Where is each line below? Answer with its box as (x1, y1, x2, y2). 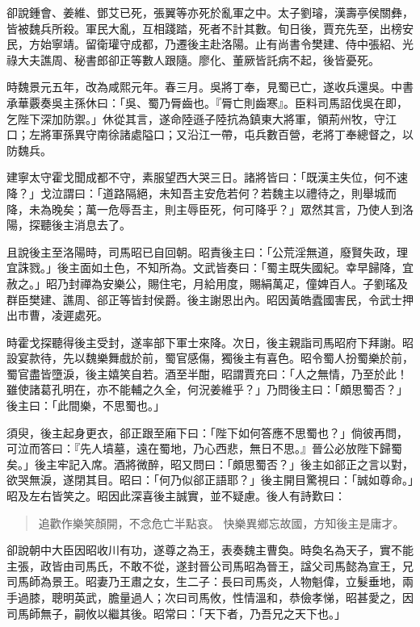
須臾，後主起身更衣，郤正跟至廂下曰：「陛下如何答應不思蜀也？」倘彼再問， (6, 424, 408, 441)
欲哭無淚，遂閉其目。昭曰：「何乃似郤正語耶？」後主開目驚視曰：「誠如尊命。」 (6, 471, 414, 488)
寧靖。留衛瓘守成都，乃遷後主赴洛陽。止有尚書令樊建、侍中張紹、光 (51, 36, 414, 52)
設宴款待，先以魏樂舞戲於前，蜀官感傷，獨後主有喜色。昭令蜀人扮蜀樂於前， (6, 349, 414, 366)
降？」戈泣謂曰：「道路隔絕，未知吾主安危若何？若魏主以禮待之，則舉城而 (6, 184, 397, 201)
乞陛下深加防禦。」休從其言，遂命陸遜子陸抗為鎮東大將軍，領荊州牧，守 (6, 110, 385, 127)
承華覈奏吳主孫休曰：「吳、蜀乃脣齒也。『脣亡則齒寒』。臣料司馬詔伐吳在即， (6, 94, 408, 111)
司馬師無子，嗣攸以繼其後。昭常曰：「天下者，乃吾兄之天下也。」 (6, 604, 346, 621)
